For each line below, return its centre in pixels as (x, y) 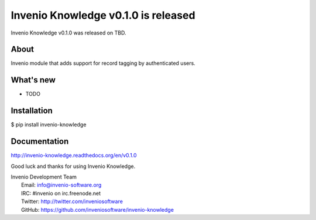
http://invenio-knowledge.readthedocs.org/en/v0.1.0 (74, 156)
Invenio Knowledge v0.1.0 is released (103, 15)
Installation (32, 111)
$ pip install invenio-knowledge (49, 125)
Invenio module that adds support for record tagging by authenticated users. (103, 63)
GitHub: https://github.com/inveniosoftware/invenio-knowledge (97, 209)
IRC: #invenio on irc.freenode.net (61, 193)
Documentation (40, 141)
